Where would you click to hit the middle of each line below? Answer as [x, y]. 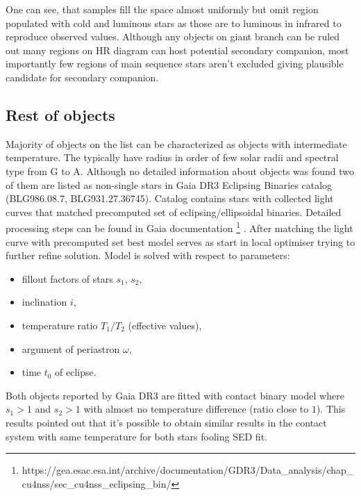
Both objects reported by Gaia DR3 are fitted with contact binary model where [175, 395]
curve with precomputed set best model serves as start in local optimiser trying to [180, 241]
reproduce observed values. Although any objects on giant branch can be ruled [173, 36]
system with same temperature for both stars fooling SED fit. [136, 436]
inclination [44, 302]
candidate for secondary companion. [82, 77]
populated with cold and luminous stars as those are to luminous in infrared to [174, 23]
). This [331, 409]
